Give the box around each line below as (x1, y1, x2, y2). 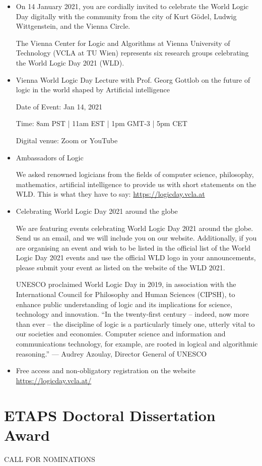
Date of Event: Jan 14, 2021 (16, 101, 103, 111)
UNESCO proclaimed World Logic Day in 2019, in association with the (16, 279, 236, 289)
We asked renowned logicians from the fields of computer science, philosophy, (16, 169, 254, 180)
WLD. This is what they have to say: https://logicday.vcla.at (16, 189, 205, 199)
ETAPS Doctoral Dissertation (4, 404, 216, 425)
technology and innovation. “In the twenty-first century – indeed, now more (16, 309, 249, 319)
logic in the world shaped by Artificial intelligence (16, 84, 170, 95)
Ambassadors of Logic (16, 152, 84, 162)
